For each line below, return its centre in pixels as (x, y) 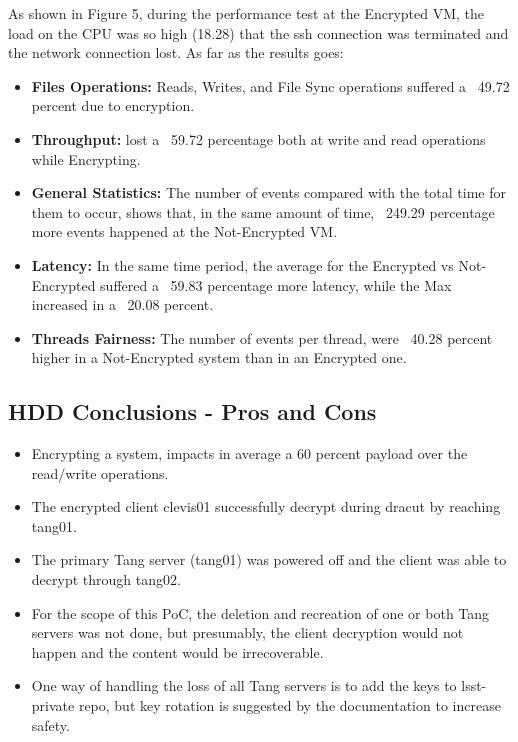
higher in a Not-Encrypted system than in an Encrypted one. (219, 357)
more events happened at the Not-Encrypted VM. (184, 231)
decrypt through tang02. (106, 579)
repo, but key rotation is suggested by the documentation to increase (289, 705)
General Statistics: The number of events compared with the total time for (268, 192)
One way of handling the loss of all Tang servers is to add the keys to (244, 685)
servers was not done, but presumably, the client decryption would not (247, 632)
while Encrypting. (86, 158)
